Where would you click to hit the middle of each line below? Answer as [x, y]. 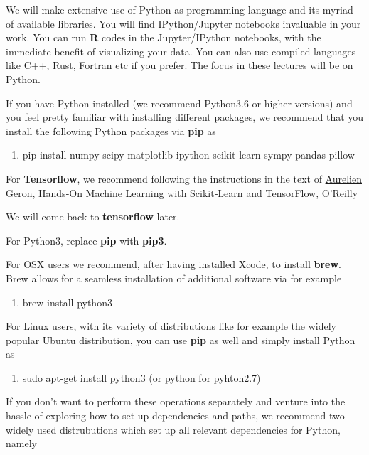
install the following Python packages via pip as [111, 130]
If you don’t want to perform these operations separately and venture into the [176, 401]
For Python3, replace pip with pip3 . [86, 240]
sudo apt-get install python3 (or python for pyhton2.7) [141, 377]
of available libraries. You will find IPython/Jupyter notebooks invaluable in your [183, 23]
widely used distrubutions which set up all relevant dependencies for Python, [173, 429]
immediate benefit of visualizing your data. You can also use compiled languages [181, 51]
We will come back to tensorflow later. [93, 216]
